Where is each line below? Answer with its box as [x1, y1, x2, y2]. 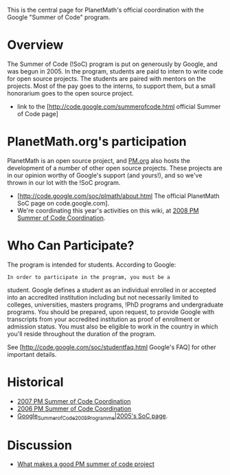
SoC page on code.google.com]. [16, 199, 110, 207]
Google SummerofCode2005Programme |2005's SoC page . [16, 412, 168, 421]
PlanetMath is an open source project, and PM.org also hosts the [7, 156, 190, 164]
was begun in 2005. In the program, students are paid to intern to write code [7, 67, 223, 75]
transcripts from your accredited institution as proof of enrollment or [7, 315, 200, 323]
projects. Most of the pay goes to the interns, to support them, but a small [7, 82, 216, 90]
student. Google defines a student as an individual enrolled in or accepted [7, 285, 216, 294]
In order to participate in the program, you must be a [7, 274, 170, 280]
